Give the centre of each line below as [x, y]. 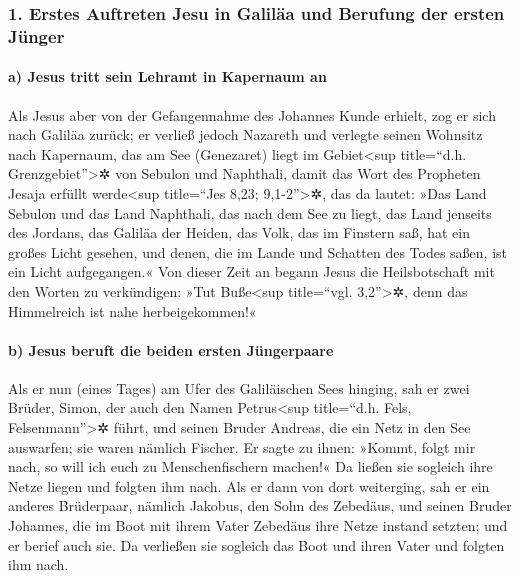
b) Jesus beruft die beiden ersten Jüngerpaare [171, 349]
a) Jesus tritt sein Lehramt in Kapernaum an [167, 76]
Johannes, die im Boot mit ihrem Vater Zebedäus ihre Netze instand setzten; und [258, 525]
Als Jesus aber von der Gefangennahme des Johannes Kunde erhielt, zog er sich [252, 114]
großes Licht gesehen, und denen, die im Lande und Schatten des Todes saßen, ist [258, 251]
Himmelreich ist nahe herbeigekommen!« [132, 310]
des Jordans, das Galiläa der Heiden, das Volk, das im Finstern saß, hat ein [239, 232]
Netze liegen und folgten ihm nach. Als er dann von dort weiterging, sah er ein [249, 485]
